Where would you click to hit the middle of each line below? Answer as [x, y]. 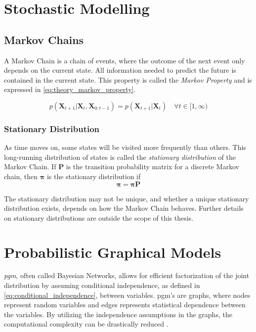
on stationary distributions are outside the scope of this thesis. [99, 217]
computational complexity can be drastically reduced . [86, 324]
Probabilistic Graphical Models [113, 252]
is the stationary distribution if [94, 176]
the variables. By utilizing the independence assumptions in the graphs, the [118, 314]
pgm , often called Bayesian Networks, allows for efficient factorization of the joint [127, 275]
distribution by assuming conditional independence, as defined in [102, 285]
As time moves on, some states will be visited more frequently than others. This [125, 147]
